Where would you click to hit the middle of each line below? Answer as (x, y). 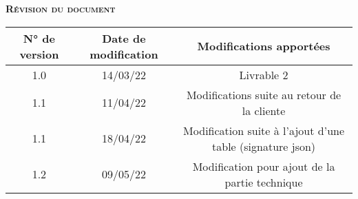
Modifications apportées (264, 46)
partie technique (264, 182)
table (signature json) (264, 146)
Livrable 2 (264, 74)
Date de (124, 38)
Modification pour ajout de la (264, 166)
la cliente (264, 110)
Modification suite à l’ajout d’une (264, 130)
